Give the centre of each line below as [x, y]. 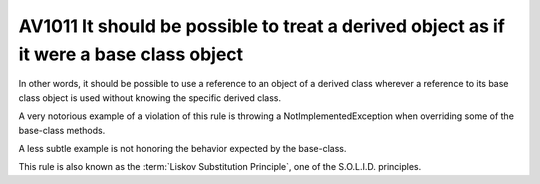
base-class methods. [62, 130]
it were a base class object [131, 54]
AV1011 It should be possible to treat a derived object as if [261, 26]
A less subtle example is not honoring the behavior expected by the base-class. [182, 148]
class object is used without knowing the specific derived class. [150, 97]
